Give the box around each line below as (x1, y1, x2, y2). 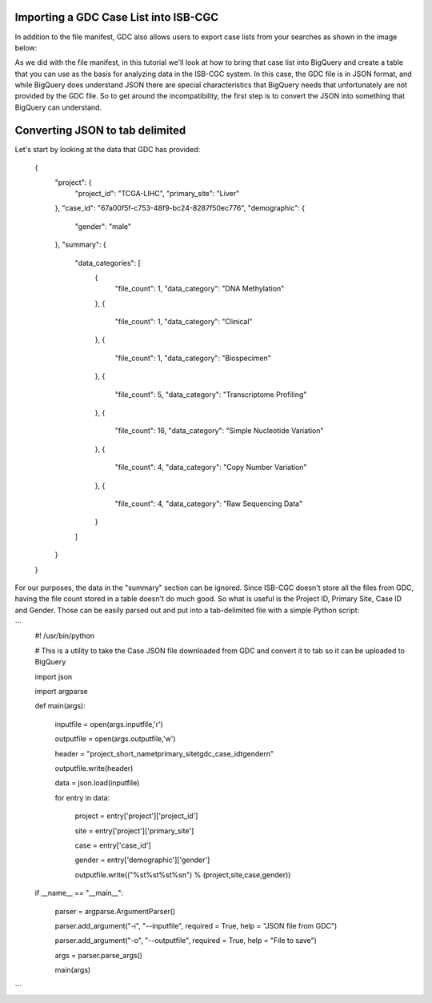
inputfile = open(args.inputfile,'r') (54, 719, 163, 728)
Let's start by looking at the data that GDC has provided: (14, 144, 201, 154)
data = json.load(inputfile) (54, 778, 140, 788)
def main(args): (34, 701, 86, 711)
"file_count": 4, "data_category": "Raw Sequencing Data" (114, 499, 303, 508)
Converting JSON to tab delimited (14, 123, 186, 137)
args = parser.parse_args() (54, 950, 143, 960)
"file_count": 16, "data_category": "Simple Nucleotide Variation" (114, 426, 324, 435)
